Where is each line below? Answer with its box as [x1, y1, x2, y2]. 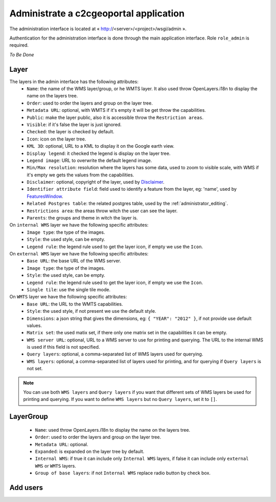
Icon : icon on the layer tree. [27, 136, 86, 142]
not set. [27, 366, 43, 372]
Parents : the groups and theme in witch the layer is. [27, 215, 138, 221]
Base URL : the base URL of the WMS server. [27, 258, 121, 264]
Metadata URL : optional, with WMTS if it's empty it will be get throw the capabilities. [27, 107, 206, 113]
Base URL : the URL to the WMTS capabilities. [27, 300, 123, 307]
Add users [9, 483, 43, 492]
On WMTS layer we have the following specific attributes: [9, 294, 127, 300]
